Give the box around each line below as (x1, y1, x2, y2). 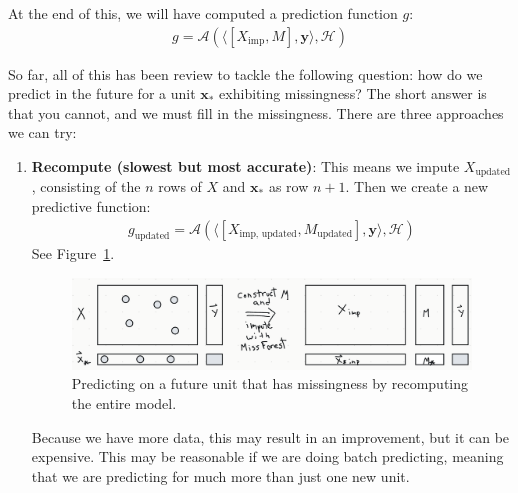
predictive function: (31, 196, 151, 217)
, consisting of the (31, 176, 141, 197)
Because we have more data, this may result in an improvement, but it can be (31, 426, 510, 447)
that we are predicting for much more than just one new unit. (31, 465, 410, 486)
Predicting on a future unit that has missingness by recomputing (71, 373, 469, 394)
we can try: (8, 122, 77, 143)
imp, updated (239, 229, 297, 240)
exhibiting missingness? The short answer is (219, 83, 487, 104)
